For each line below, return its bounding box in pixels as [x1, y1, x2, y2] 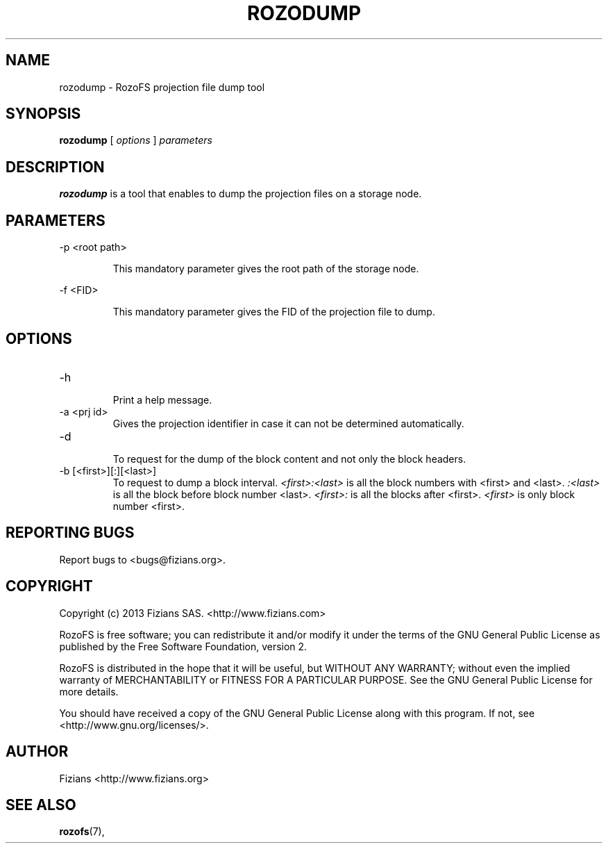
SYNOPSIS [6, 105, 81, 123]
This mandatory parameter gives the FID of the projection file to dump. [112, 306, 435, 318]
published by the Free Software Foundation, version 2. [59, 640, 307, 652]
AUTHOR [6, 743, 69, 761]
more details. [59, 685, 119, 698]
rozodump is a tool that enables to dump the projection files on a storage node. [59, 188, 422, 200]
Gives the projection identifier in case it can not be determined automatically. [112, 417, 464, 429]
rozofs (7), [59, 825, 105, 838]
